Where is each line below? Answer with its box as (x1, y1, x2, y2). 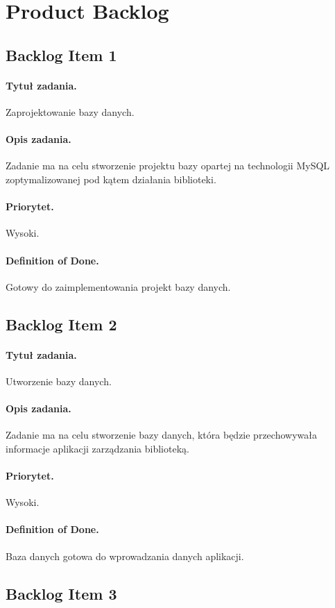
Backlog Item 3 (6, 582, 117, 604)
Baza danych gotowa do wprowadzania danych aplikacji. (6, 548, 244, 563)
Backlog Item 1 (6, 44, 117, 65)
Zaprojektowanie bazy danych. (6, 104, 135, 119)
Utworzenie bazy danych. (6, 373, 112, 388)
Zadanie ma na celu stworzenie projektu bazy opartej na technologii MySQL (6, 158, 330, 173)
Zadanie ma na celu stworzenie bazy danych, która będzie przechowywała (6, 428, 317, 442)
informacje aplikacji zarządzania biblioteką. (6, 441, 189, 455)
